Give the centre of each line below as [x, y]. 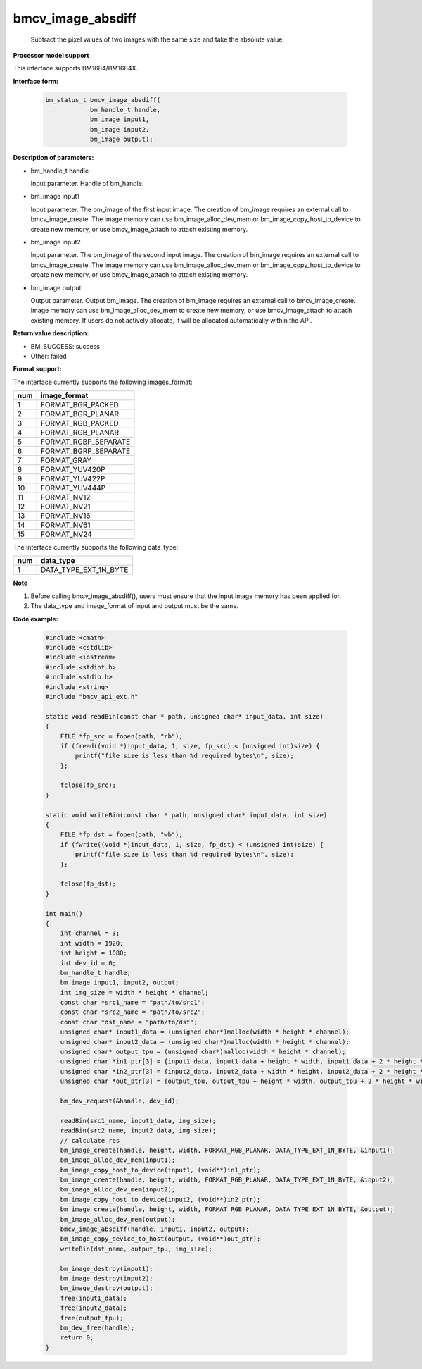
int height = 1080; [94, 953]
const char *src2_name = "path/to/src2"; [133, 1012]
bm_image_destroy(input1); [107, 1269]
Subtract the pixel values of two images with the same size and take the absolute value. [158, 39]
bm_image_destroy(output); [107, 1288]
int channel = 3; [90, 933]
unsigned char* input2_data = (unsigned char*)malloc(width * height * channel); [205, 1042]
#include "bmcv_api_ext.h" [92, 696]
